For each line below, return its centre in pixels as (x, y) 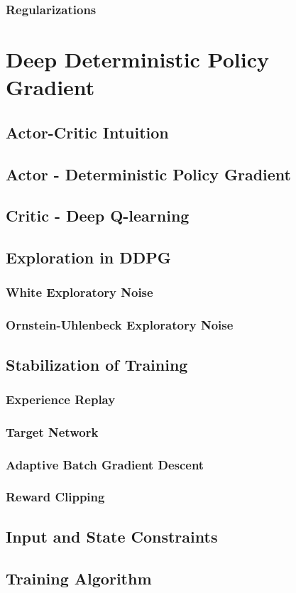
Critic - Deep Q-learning (98, 216)
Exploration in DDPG (88, 257)
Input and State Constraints (112, 536)
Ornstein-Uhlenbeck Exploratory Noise (120, 325)
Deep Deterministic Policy (137, 59)
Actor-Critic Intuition (87, 132)
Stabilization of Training (97, 364)
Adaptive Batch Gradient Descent (105, 464)
